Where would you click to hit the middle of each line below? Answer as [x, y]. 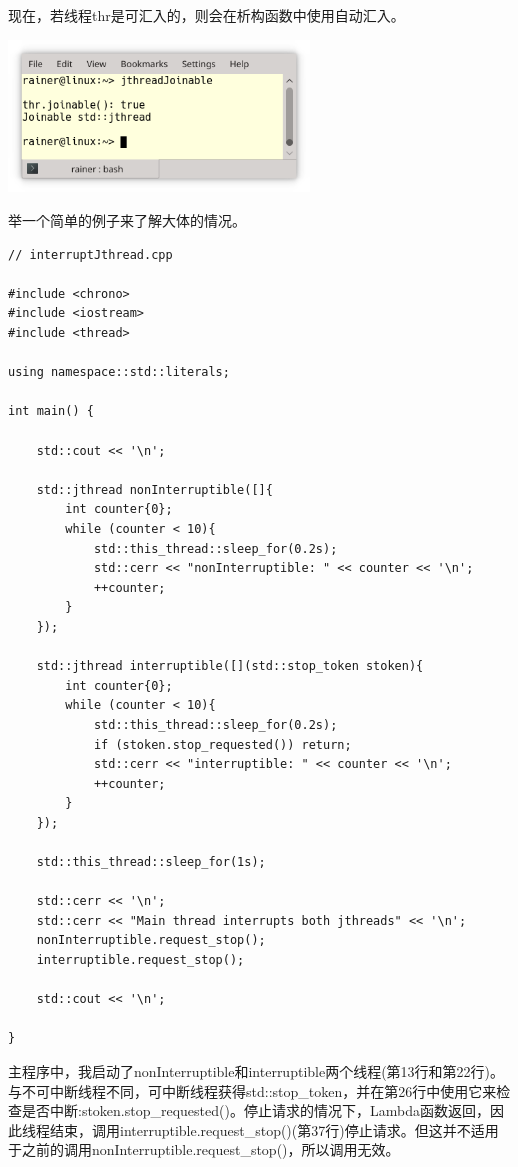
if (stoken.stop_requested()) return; [222, 744]
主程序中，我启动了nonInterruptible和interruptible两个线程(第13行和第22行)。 [256, 1071]
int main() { [51, 411]
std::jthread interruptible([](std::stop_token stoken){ [230, 666]
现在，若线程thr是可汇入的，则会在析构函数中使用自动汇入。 [206, 15]
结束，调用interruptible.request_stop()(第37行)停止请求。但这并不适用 [274, 1129]
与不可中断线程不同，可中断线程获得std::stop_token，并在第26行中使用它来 [252, 1090]
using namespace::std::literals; [119, 372]
